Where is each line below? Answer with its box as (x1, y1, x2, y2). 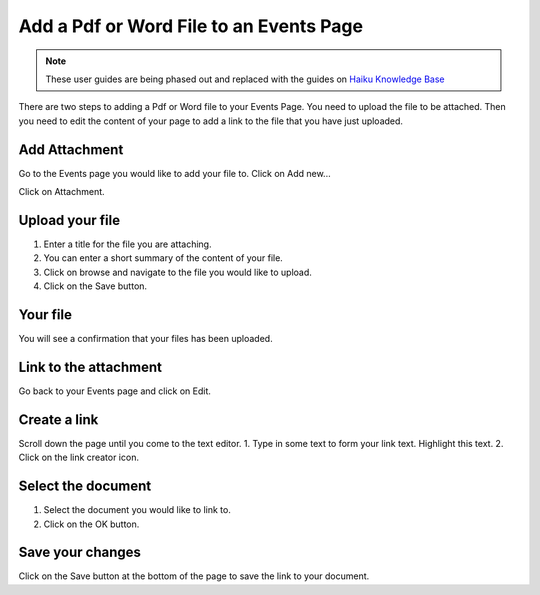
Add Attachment (18, 141, 124, 158)
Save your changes (18, 544, 142, 561)
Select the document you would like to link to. (43, 504, 232, 516)
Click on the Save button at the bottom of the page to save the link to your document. (18, 570, 370, 582)
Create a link (18, 411, 99, 428)
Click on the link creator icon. (18, 451, 140, 464)
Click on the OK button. (43, 518, 140, 530)
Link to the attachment (18, 358, 162, 375)
